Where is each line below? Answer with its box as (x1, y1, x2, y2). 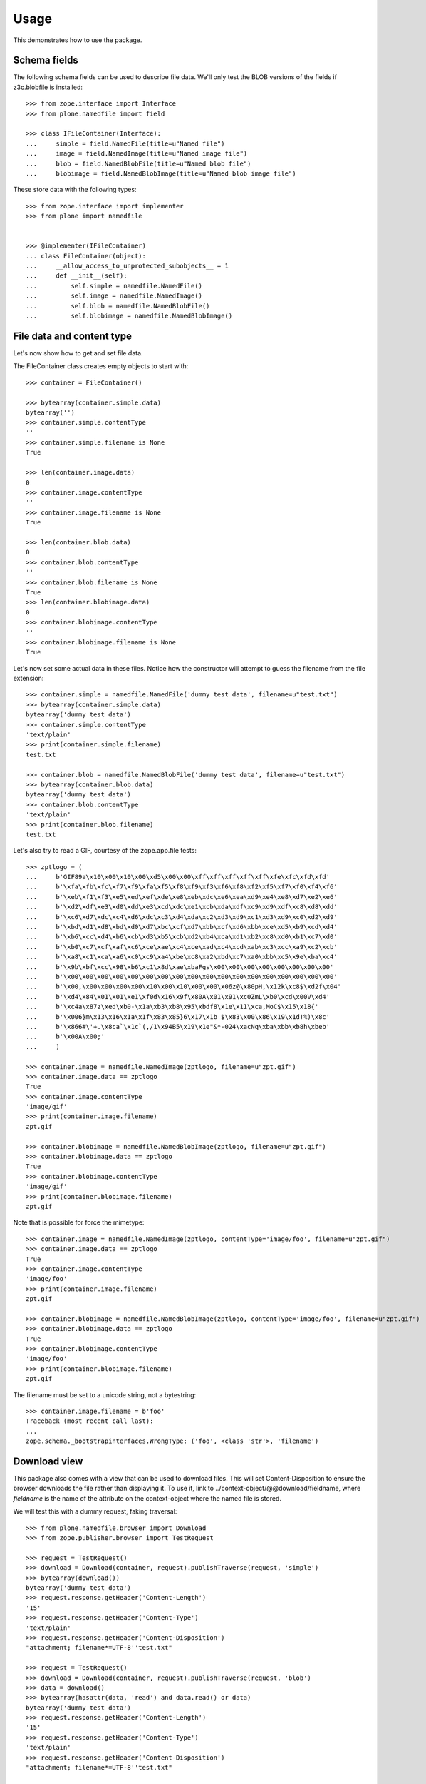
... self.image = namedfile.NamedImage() (26, 292, 203, 300)
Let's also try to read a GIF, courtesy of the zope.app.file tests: (13, 846, 197, 855)
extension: (13, 674, 44, 683)
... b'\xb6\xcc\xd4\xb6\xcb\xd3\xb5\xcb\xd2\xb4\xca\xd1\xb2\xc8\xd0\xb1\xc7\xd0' (26, 933, 338, 941)
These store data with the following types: (13, 186, 137, 194)
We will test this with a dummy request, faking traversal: (13, 1507, 177, 1516)
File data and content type (13, 330, 132, 342)
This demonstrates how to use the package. (13, 36, 142, 44)
